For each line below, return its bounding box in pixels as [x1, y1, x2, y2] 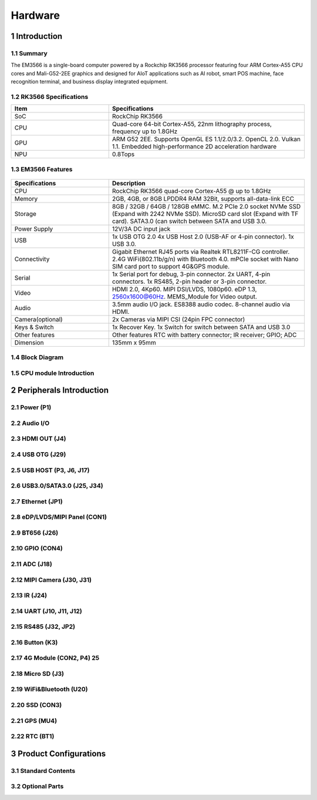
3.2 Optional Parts [11, 782, 64, 791]
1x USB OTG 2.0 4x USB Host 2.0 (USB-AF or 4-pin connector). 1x [112, 233, 294, 241]
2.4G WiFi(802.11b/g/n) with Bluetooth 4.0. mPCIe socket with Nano [112, 255, 299, 263]
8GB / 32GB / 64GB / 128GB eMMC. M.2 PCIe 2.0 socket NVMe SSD [112, 202, 301, 210]
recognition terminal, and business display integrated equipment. [11, 78, 168, 85]
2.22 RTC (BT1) [11, 732, 55, 741]
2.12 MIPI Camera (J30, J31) [11, 576, 92, 584]
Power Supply [14, 224, 53, 233]
